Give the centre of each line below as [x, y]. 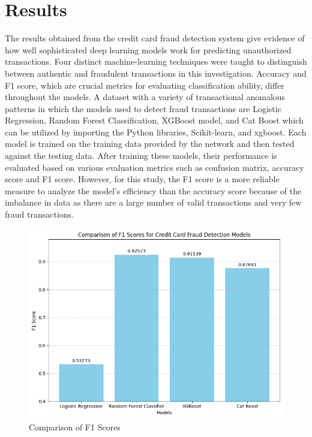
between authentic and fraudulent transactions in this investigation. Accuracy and [156, 73]
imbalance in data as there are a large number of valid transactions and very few [153, 202]
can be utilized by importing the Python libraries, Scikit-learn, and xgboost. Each [156, 132]
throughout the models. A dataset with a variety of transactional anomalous [145, 97]
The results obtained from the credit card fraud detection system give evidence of [155, 38]
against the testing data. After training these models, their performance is [141, 156]
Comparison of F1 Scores [75, 427]
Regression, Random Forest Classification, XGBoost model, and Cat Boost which [154, 120]
